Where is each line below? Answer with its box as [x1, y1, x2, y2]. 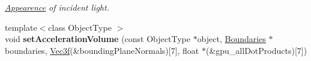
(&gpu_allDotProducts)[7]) [205, 44, 307, 56]
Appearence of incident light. [5, 1, 109, 13]
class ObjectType [48, 21, 112, 33]
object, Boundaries [197, 33, 266, 45]
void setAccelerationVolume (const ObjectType [5, 33, 190, 45]
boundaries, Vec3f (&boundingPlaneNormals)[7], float [5, 44, 199, 56]
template [5, 21, 37, 33]
